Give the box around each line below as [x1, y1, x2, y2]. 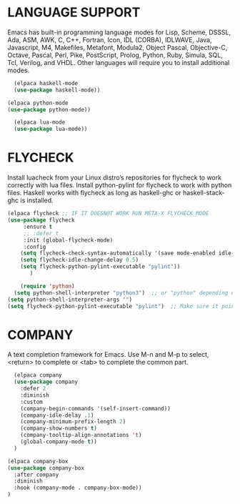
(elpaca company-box [7, 458, 69, 465]
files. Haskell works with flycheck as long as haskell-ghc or [7, 189, 182, 197]
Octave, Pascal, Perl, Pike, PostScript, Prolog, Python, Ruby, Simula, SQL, [7, 51, 223, 59]
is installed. [20, 196, 54, 204]
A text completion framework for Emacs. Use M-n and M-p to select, [7, 350, 209, 359]
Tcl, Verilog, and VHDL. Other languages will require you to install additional [7, 58, 230, 66]
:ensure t [23, 223, 53, 230]
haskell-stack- [183, 189, 225, 197]
